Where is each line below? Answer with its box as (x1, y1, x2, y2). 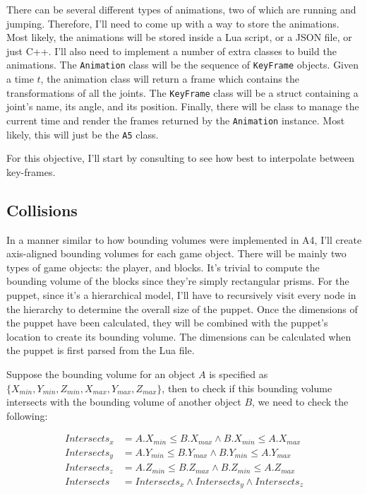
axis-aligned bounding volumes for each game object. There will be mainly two (6, 246, 347, 261)
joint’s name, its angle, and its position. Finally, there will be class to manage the (6, 99, 359, 114)
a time (6, 71, 34, 86)
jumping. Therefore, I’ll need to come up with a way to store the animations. (6, 16, 339, 30)
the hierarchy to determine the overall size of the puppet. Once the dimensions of (6, 301, 358, 316)
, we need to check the (252, 394, 349, 409)
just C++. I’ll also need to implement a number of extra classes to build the (6, 43, 337, 58)
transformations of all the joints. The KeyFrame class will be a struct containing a (6, 85, 359, 100)
